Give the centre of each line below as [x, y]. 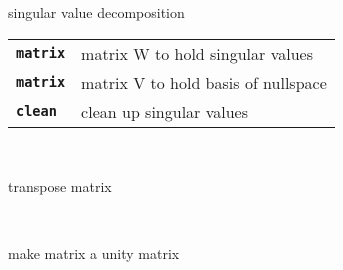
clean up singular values [165, 111]
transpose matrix [60, 186]
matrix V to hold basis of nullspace [204, 82]
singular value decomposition [96, 12]
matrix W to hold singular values [197, 53]
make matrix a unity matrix [94, 253]
